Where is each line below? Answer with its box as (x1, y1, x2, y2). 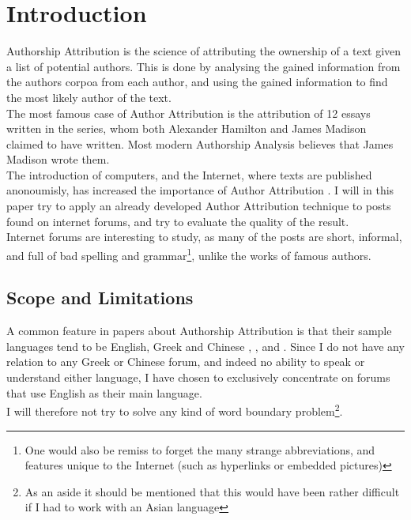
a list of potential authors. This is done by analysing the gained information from (6, 58, 401, 74)
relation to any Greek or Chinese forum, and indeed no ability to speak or (6, 353, 365, 370)
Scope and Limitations (6, 285, 194, 310)
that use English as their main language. (6, 384, 202, 401)
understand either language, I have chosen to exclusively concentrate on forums (6, 369, 390, 386)
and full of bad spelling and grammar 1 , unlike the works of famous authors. (6, 244, 371, 263)
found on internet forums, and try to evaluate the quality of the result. (6, 213, 349, 229)
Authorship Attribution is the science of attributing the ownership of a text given (6, 43, 402, 59)
